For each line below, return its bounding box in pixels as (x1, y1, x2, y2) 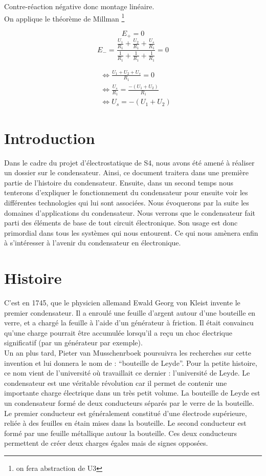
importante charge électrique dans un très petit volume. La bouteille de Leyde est (4, 387, 260, 398)
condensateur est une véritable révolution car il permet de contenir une (4, 377, 227, 388)
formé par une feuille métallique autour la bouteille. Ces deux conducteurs (4, 427, 237, 438)
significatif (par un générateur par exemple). (4, 337, 143, 348)
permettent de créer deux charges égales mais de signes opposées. (4, 438, 208, 448)
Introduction (4, 127, 95, 148)
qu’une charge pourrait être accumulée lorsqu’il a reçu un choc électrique (4, 327, 233, 338)
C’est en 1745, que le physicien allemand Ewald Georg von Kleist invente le (4, 297, 240, 308)
